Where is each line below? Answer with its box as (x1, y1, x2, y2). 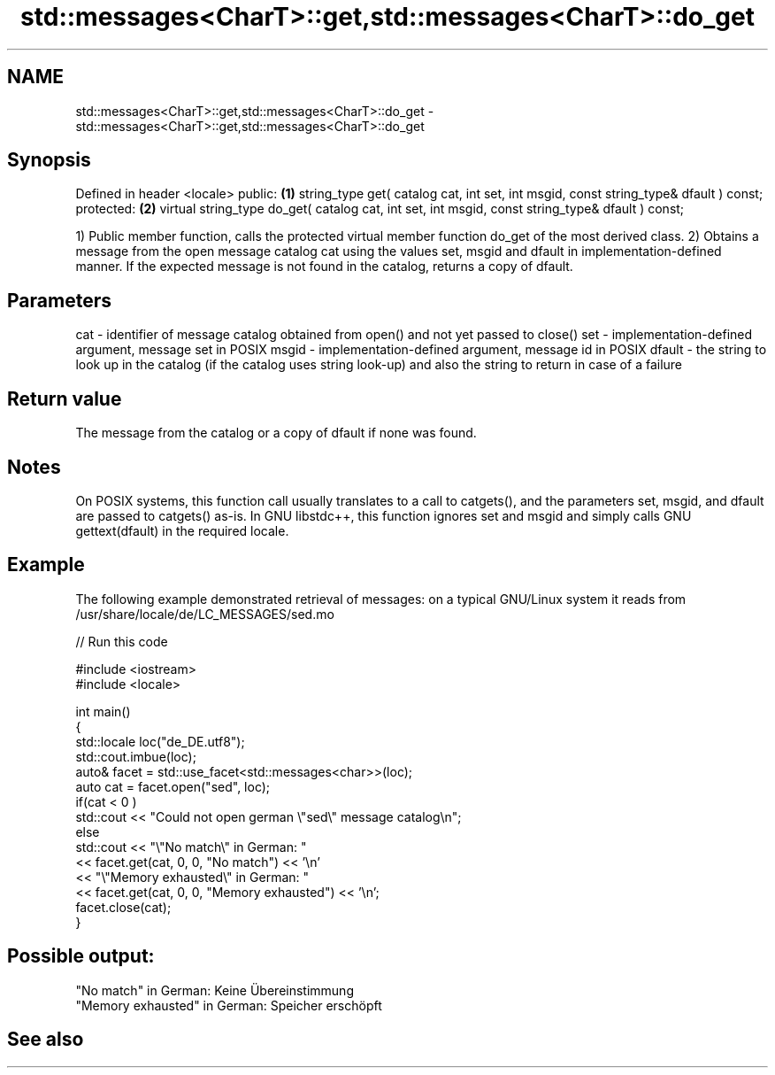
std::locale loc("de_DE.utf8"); (75, 733, 245, 749)
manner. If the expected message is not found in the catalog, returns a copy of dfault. (75, 259, 573, 275)
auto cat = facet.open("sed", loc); (75, 778, 271, 794)
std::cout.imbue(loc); (75, 748, 196, 764)
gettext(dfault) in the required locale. (75, 522, 289, 538)
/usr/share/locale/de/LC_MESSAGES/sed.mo (75, 606, 334, 622)
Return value (7, 387, 122, 410)
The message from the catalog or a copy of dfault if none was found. (75, 425, 477, 441)
